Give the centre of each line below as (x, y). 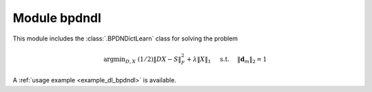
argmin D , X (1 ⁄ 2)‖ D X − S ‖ (143, 60)
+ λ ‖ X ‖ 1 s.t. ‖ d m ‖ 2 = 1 (227, 60)
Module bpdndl (57, 18)
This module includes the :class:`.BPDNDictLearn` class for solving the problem (125, 38)
